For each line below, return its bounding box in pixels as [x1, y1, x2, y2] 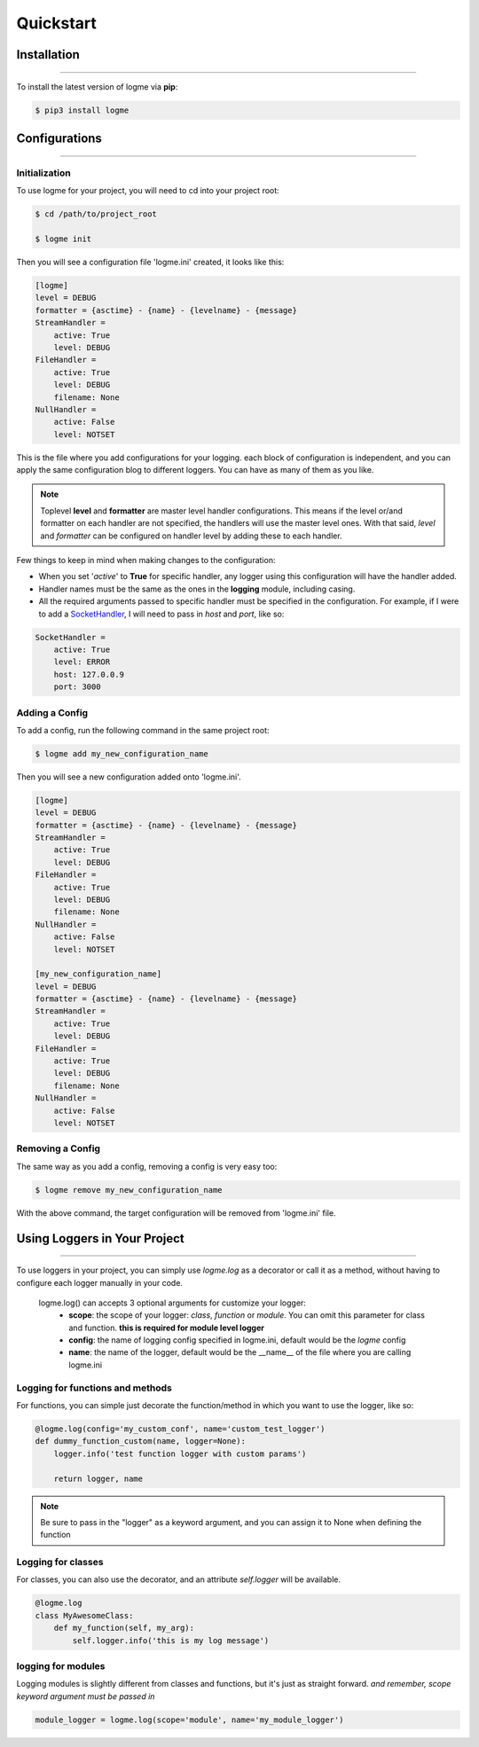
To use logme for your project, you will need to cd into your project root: [16, 185, 279, 196]
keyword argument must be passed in [16, 1690, 155, 1702]
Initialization [16, 167, 71, 179]
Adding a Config [16, 706, 89, 718]
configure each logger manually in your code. [16, 1277, 184, 1288]
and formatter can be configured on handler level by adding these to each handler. [40, 530, 342, 541]
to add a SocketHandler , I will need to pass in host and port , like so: [38, 608, 285, 619]
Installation [16, 47, 80, 62]
